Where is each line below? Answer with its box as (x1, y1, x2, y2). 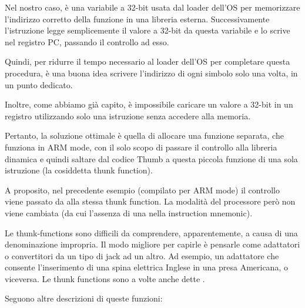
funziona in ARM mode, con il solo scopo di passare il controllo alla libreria (5, 140, 277, 153)
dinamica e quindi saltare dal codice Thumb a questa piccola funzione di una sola (5, 152, 298, 165)
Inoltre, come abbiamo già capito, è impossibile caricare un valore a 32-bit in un (5, 98, 293, 111)
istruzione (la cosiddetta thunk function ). (5, 164, 153, 176)
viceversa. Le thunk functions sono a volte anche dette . (5, 272, 205, 284)
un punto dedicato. (5, 78, 73, 91)
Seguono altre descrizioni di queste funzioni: (5, 292, 163, 304)
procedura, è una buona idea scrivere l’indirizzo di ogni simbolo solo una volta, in (5, 66, 298, 79)
